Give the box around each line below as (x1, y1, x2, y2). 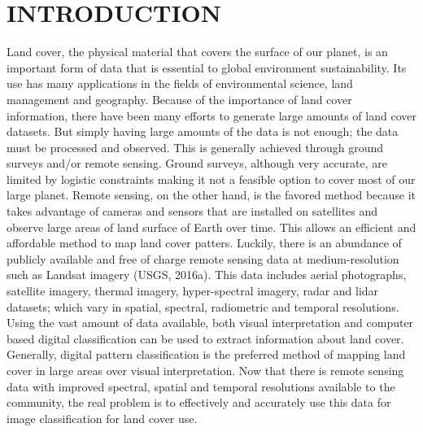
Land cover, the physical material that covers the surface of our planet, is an (7, 43, 388, 60)
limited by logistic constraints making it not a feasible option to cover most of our (7, 170, 416, 187)
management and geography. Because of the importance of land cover (7, 90, 352, 107)
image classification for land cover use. (7, 409, 198, 426)
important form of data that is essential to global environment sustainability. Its (7, 59, 407, 76)
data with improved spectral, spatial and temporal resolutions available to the (7, 377, 395, 395)
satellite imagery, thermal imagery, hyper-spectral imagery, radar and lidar (7, 282, 379, 299)
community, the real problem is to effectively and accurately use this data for (7, 394, 391, 411)
